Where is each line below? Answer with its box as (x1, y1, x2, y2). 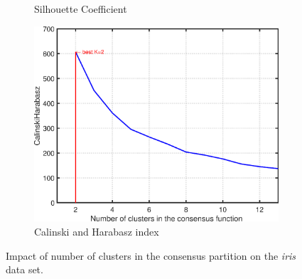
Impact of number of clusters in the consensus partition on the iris (6, 248, 296, 263)
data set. (6, 262, 43, 277)
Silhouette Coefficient (34, 1, 127, 16)
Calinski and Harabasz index (34, 223, 159, 238)
